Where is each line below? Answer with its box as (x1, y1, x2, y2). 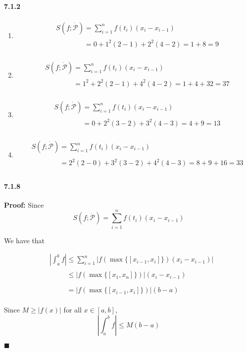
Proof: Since (4, 199, 44, 210)
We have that (4, 235, 45, 245)
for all (63, 305, 82, 315)
